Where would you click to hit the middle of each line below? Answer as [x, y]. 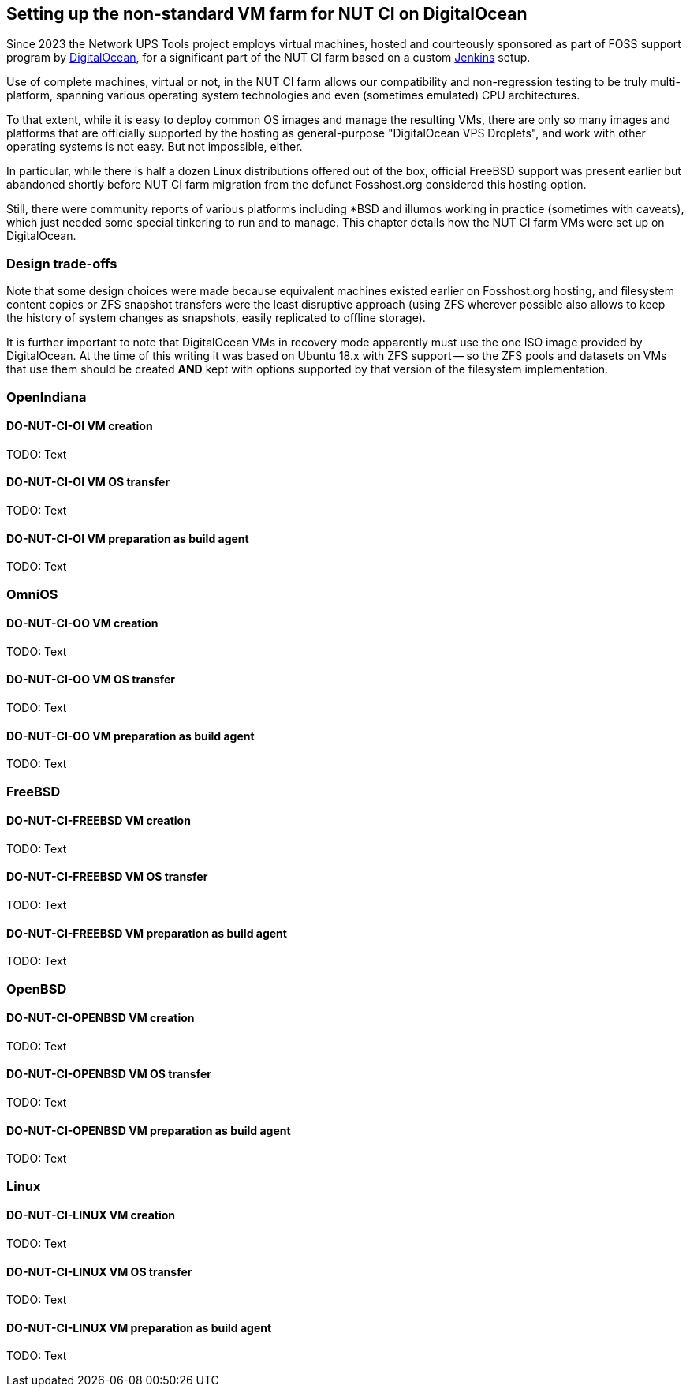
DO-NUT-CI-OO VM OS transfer [91, 680]
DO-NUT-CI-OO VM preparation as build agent [131, 736]
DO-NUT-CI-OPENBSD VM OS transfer [109, 1074]
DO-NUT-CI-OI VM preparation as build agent [128, 538]
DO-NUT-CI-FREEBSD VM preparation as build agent [147, 933]
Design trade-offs [62, 263]
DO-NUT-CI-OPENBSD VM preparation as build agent [149, 1130]
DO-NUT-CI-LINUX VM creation [91, 1215]
